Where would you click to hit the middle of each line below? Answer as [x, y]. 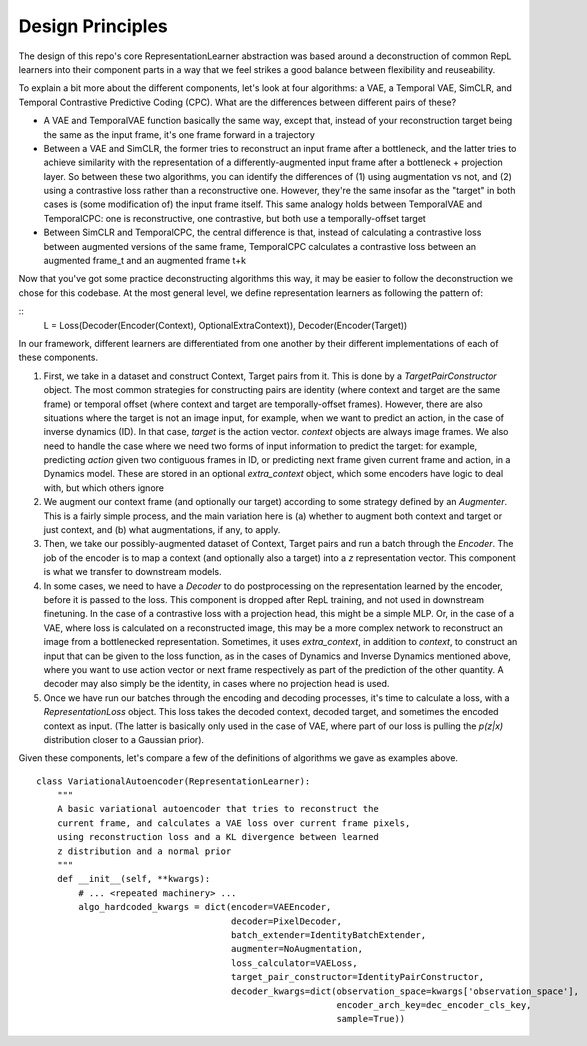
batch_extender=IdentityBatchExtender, [328, 934]
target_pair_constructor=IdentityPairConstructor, [357, 977]
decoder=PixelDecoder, [286, 921]
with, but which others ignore [104, 487]
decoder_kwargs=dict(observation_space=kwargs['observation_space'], [405, 991]
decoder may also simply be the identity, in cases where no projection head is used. [216, 684]
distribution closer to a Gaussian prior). [124, 739]
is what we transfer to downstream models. [132, 572]
